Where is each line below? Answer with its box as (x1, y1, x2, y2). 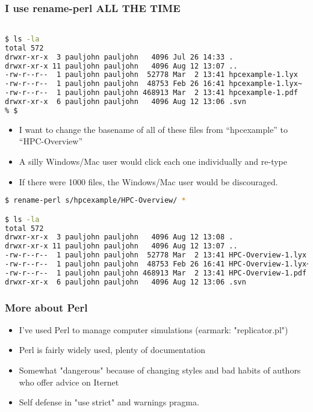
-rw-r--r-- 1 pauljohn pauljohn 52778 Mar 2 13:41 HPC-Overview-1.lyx (5, 251, 307, 260)
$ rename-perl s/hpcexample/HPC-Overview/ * (5, 196, 186, 205)
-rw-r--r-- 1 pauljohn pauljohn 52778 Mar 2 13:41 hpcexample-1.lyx (5, 70, 298, 79)
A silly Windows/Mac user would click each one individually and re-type (19, 155, 288, 167)
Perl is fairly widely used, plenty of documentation (19, 343, 206, 356)
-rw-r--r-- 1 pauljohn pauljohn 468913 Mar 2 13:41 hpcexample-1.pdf (5, 88, 298, 97)
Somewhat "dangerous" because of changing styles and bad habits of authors (19, 364, 301, 377)
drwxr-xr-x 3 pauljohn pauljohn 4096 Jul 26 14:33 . (5, 52, 234, 61)
